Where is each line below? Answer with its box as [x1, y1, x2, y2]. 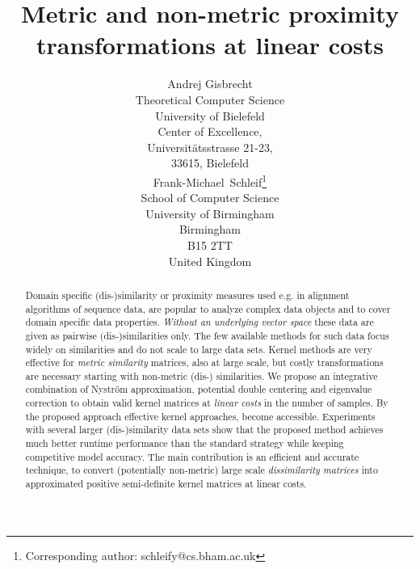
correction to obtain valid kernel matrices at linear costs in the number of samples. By [25, 396, 388, 410]
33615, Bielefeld [171, 154, 249, 171]
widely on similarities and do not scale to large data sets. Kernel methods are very [25, 342, 372, 356]
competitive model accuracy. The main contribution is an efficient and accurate [25, 449, 359, 463]
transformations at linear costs [36, 28, 384, 61]
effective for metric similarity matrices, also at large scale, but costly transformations [25, 356, 384, 369]
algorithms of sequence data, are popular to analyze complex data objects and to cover [25, 301, 391, 315]
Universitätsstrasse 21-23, [147, 138, 273, 155]
